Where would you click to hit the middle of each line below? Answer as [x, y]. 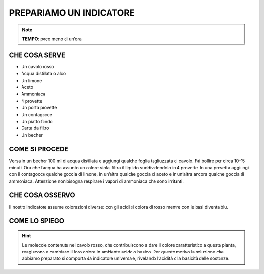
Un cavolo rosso [38, 66]
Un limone [32, 80]
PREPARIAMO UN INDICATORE [72, 13]
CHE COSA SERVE [37, 55]
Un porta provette [39, 108]
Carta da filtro [35, 128]
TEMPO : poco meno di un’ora [52, 39]
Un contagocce [37, 114]
